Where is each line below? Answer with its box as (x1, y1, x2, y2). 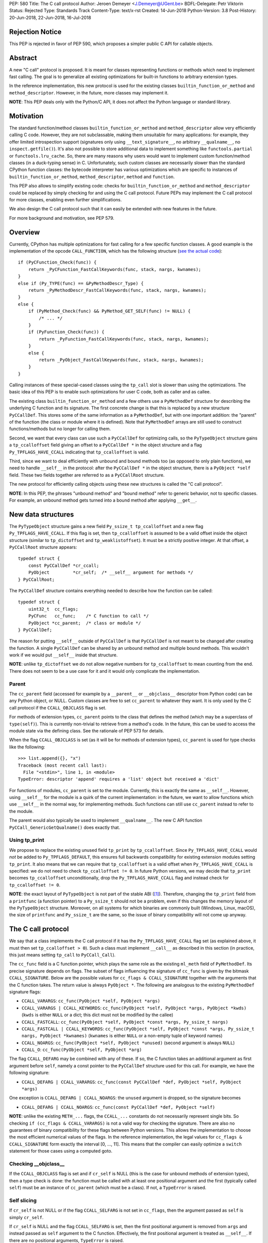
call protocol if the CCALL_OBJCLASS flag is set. (9, 705, 107, 710)
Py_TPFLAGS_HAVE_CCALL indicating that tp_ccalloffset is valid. (9, 449, 149, 455)
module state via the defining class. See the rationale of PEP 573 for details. (9, 727, 164, 733)
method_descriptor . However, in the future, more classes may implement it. (9, 89, 169, 95)
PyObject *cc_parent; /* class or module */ (28, 620, 141, 626)
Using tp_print (9, 837, 45, 844)
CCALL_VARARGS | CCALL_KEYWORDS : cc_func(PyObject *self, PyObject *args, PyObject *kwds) (21, 1005, 247, 1011)
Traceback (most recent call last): (18, 762, 107, 768)
